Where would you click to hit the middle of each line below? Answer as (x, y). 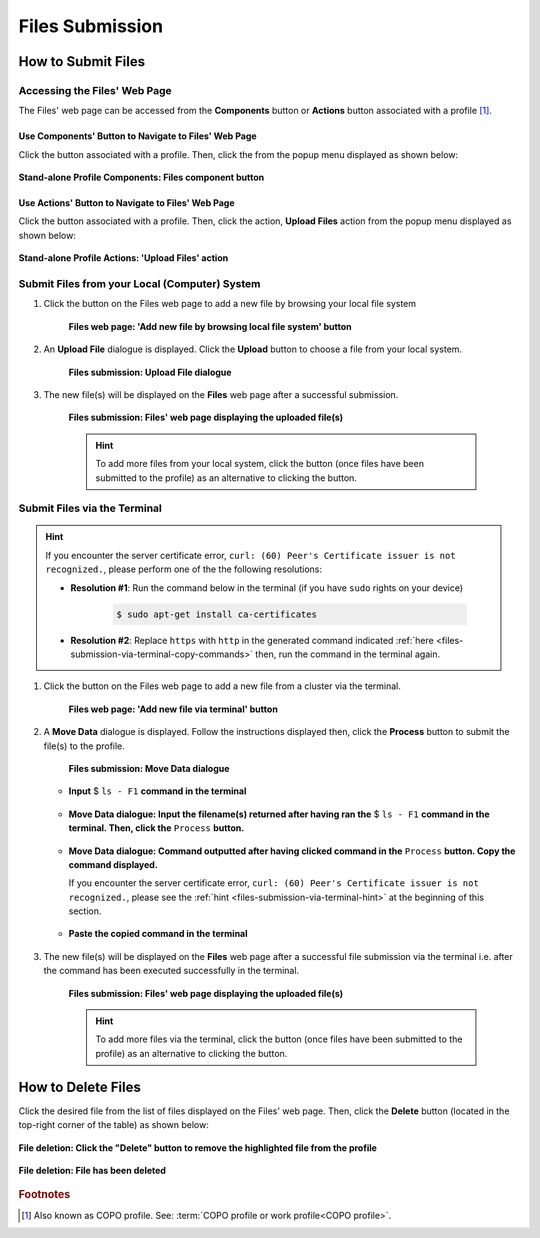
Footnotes (44, 1195)
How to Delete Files (80, 1086)
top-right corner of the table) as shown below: (113, 1125)
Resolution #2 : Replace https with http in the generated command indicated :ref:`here (252, 640)
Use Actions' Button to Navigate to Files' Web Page (126, 203)
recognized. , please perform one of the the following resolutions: (184, 569)
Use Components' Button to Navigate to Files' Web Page (137, 136)
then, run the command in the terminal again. (347, 654)
